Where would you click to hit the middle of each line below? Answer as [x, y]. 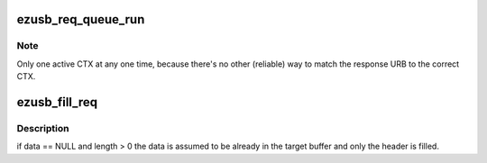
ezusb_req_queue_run [81, 19]
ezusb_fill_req [57, 102]
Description [43, 128]
